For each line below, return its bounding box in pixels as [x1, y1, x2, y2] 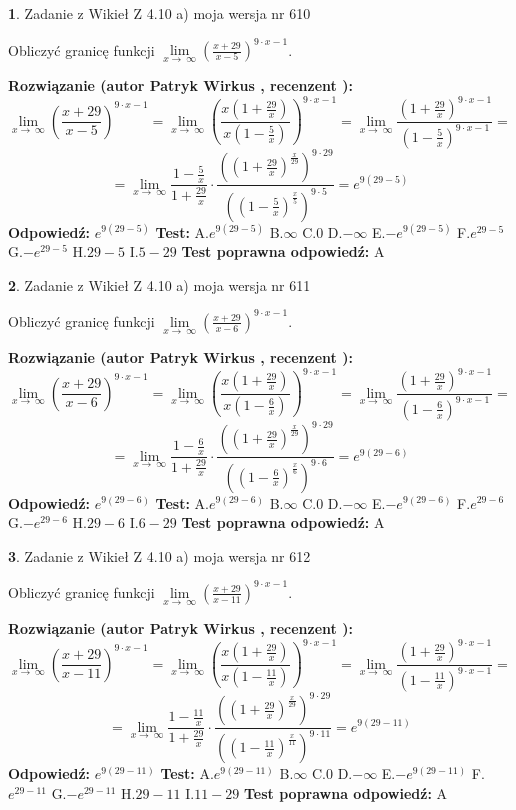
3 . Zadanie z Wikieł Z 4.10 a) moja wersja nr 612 [8, 545, 311, 566]
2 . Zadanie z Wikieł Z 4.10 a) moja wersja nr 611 [8, 274, 311, 295]
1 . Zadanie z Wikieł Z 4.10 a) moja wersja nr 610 [8, 3, 311, 23]
